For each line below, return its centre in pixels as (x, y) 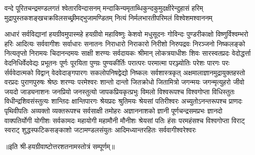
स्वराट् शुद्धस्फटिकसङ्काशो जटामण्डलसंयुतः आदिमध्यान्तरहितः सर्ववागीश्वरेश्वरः (100, 130)
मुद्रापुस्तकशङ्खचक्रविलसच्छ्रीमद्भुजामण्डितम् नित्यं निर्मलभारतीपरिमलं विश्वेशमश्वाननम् (109, 17)
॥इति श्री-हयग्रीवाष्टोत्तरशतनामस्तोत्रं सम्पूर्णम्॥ (60, 146)
